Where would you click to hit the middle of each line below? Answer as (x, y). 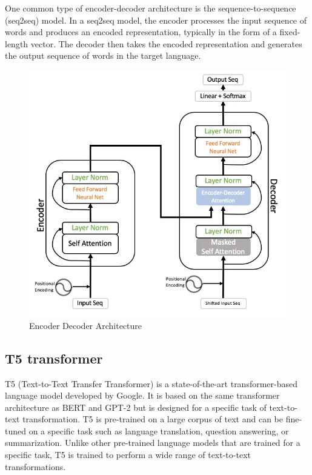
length (17, 43)
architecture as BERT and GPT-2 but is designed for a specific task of (136, 407)
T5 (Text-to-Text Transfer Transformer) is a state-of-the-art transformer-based (151, 383)
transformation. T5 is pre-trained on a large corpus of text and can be (153, 419)
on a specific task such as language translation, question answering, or (159, 430)
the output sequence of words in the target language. (103, 55)
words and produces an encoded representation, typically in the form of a (141, 32)
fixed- (290, 32)
